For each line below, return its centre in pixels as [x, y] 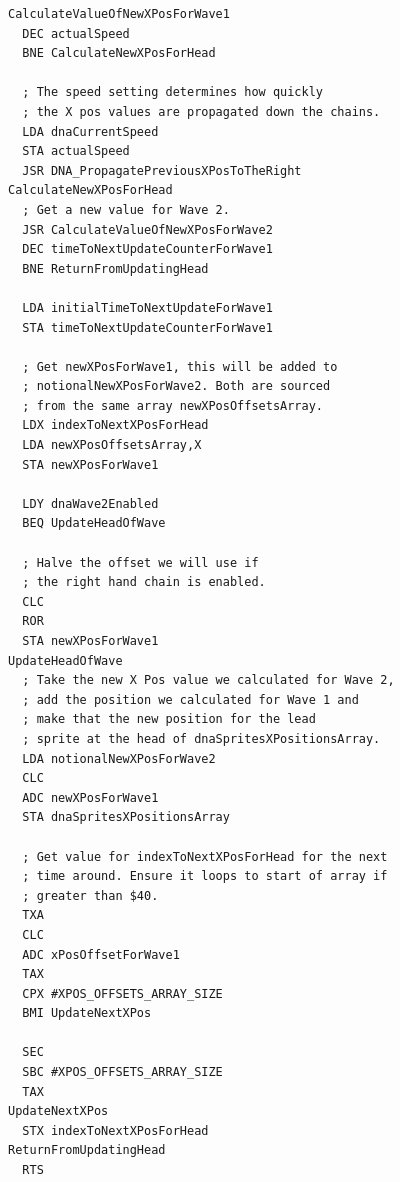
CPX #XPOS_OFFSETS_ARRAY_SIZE [122, 993]
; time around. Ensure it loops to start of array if [205, 876]
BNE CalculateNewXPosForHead [119, 53]
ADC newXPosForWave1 [90, 797]
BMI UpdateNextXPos [87, 1013]
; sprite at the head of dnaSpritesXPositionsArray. [201, 738]
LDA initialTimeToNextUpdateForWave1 [147, 307]
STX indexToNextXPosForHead [115, 1130]
